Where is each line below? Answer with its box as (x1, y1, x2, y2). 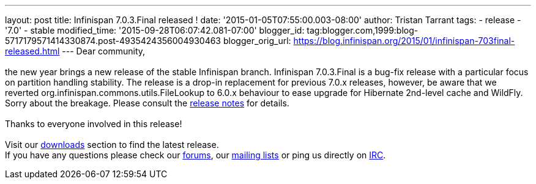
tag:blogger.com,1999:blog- (307, 25, 419, 35)
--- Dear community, (62, 46, 146, 56)
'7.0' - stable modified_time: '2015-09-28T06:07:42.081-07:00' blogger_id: (5, 25, 305, 35)
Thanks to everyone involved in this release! (5, 119, 182, 129)
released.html (5, 46, 60, 56)
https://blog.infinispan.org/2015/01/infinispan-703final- (293, 35, 515, 46)
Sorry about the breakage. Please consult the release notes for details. (5, 98, 289, 108)
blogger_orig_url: (223, 35, 291, 46)
